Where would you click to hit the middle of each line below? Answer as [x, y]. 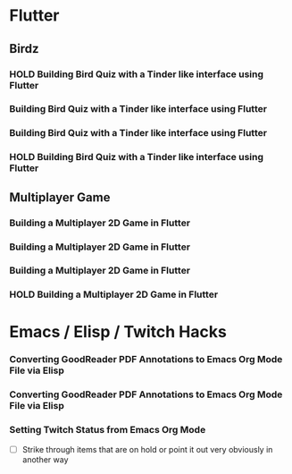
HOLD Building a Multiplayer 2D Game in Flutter [114, 294]
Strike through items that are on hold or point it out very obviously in [147, 449]
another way [45, 459]
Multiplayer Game [60, 197]
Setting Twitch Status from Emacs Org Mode [108, 430]
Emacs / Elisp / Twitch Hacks [118, 331]
